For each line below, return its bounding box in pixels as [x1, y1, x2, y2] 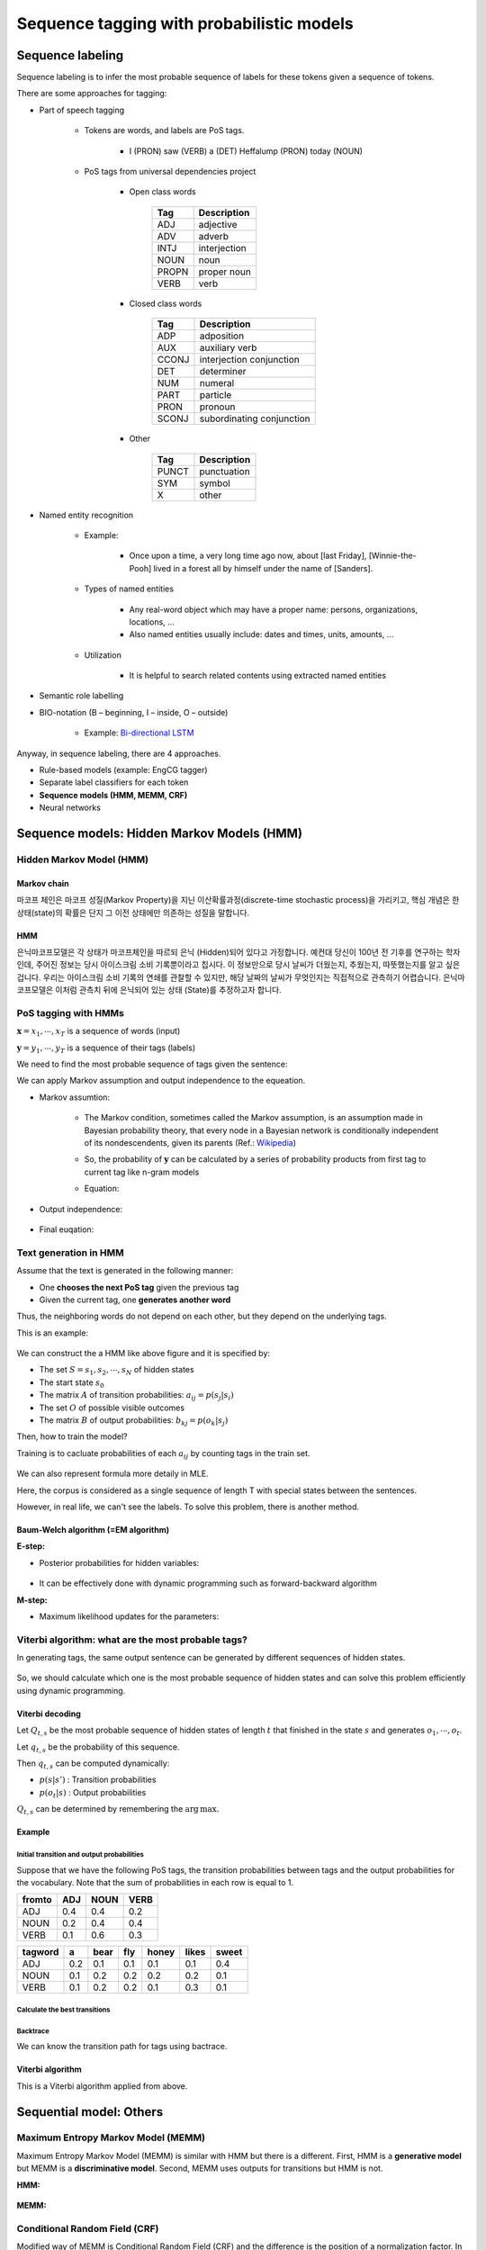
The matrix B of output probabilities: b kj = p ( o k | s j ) [39, 1415, 229, 1427]
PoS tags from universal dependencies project [84, 166, 256, 177]
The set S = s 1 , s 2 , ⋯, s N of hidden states [39, 1364, 194, 1377]
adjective [198, 218, 238, 230]
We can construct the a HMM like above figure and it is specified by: [16, 1348, 270, 1359]
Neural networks [39, 802, 101, 814]
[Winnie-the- [368, 550, 418, 562]
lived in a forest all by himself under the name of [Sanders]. [153, 562, 373, 573]
